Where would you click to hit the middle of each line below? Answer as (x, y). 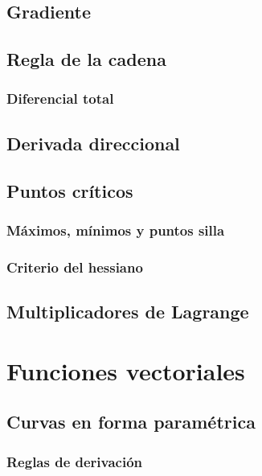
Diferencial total (60, 98)
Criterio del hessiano (75, 267)
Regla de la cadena (86, 59)
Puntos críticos (70, 190)
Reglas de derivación (75, 461)
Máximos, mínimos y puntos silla (116, 230)
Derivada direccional (93, 143)
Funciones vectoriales (126, 370)
